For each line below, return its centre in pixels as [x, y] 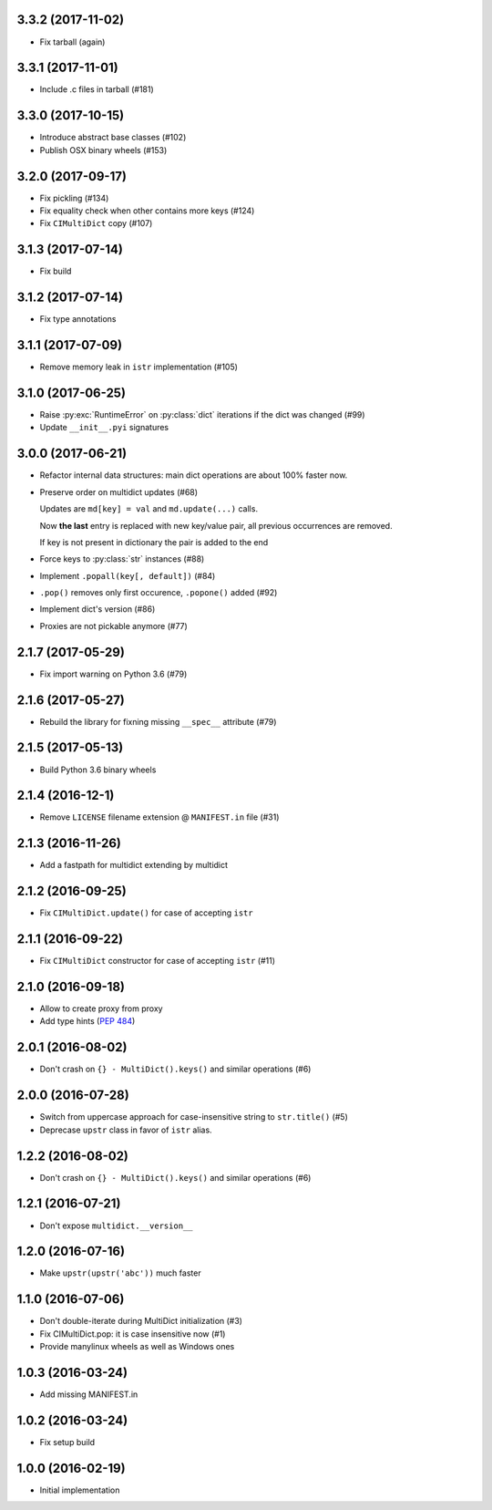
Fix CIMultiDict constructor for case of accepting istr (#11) [157, 961]
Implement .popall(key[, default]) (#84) [128, 575]
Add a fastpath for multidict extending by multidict [133, 865]
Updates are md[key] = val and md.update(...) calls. [149, 509]
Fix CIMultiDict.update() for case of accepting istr [147, 913]
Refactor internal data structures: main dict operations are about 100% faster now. [194, 475]
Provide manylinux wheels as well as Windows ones [137, 1347]
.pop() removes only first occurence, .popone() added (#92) [159, 593]
